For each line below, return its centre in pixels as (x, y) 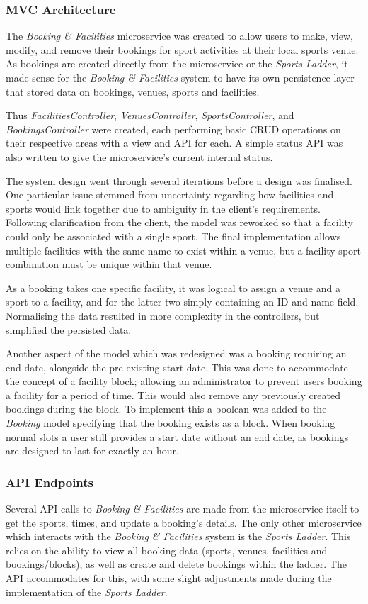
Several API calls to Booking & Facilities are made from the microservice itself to (183, 509)
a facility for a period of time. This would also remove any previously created (173, 395)
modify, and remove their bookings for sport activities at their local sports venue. (182, 49)
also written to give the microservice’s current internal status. (139, 156)
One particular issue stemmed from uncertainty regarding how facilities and (170, 195)
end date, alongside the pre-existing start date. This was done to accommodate (177, 367)
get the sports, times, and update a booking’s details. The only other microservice (184, 522)
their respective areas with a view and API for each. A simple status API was (174, 143)
